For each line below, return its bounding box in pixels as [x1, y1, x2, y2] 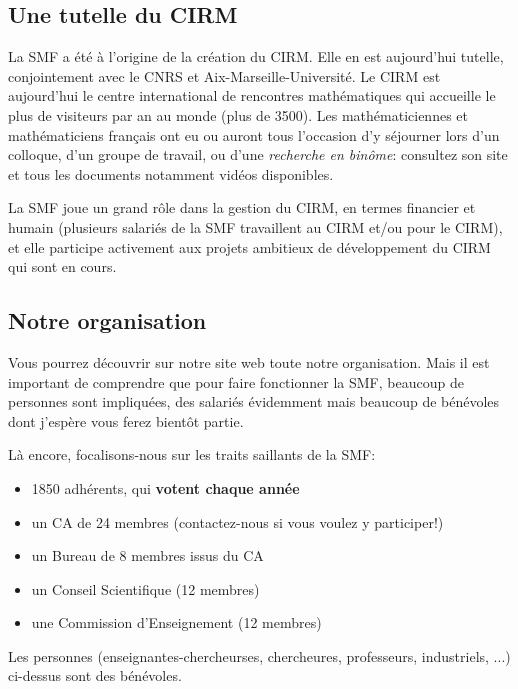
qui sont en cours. [8, 256, 117, 277]
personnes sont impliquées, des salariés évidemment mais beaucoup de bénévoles [8, 391, 500, 412]
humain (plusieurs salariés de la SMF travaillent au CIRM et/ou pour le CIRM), [8, 216, 503, 237]
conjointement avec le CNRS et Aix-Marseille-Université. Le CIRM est [8, 65, 441, 86]
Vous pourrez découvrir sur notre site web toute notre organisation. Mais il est [8, 351, 490, 372]
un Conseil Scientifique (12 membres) [31, 578, 260, 599]
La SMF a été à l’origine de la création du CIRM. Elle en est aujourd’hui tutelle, [8, 46, 504, 67]
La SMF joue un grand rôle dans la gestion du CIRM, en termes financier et [8, 197, 476, 218]
